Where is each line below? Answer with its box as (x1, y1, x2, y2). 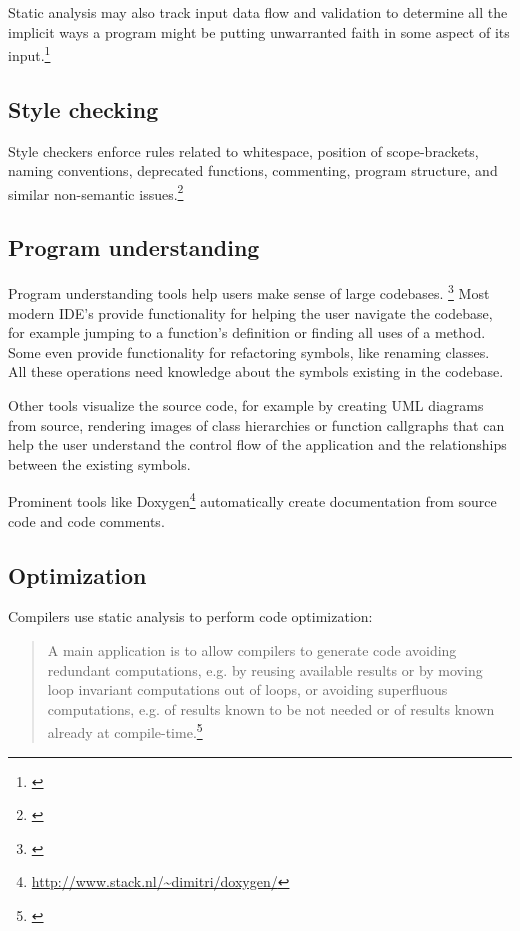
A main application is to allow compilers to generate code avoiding (47, 639, 457, 660)
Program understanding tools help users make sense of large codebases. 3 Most (8, 280, 490, 303)
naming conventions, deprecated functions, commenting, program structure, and (8, 160, 498, 181)
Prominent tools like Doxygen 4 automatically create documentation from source (8, 488, 497, 511)
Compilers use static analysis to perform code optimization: (8, 606, 373, 627)
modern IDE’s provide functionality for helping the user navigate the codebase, (8, 302, 493, 323)
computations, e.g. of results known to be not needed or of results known (47, 698, 495, 719)
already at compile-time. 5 (47, 719, 203, 742)
